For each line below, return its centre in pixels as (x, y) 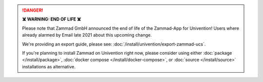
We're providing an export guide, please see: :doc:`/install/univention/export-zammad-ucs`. (114, 44)
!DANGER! (33, 10)
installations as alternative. (49, 66)
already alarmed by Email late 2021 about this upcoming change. (87, 35)
